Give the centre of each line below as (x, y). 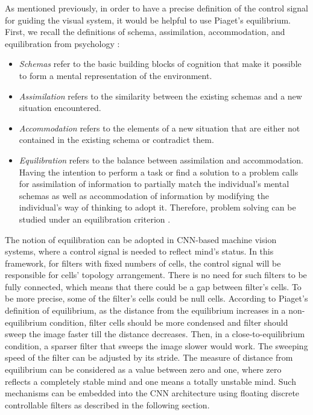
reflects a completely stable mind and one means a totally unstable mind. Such (150, 381)
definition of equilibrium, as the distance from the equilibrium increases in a (145, 310)
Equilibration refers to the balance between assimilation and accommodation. (161, 160)
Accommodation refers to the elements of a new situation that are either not (160, 128)
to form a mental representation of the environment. (115, 75)
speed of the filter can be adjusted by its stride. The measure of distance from (149, 357)
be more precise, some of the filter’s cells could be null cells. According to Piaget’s (156, 298)
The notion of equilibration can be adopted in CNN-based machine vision (141, 239)
